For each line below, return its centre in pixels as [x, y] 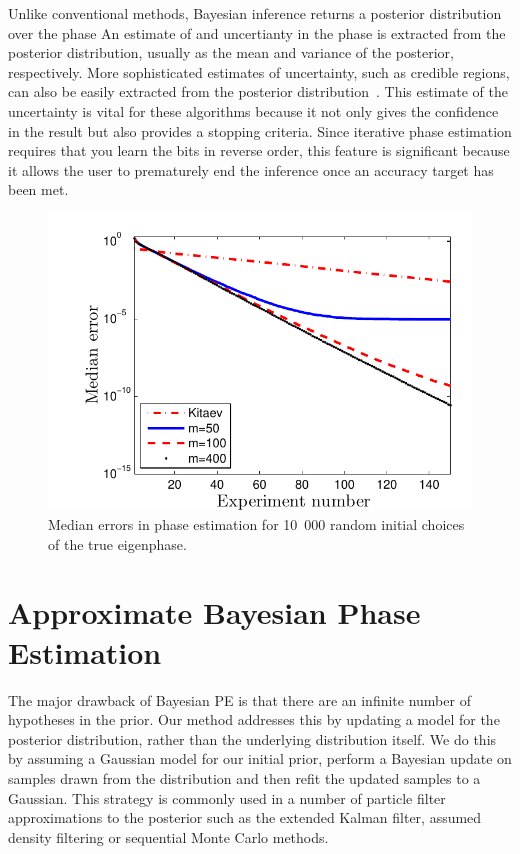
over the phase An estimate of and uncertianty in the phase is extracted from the [257, 32]
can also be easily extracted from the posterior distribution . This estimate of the [258, 91]
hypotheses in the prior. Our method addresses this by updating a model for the [254, 719]
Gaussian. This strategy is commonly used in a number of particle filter [227, 797]
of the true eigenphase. [117, 543]
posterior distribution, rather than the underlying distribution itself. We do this [252, 738]
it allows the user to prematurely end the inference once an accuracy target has [251, 169]
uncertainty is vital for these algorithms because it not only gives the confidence [253, 110]
